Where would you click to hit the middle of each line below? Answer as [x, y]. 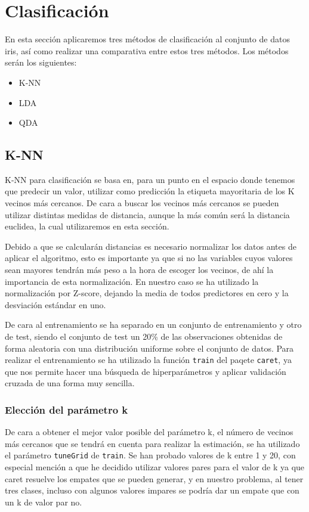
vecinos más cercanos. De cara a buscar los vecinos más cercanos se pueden [142, 203]
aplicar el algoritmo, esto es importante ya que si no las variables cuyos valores [149, 258]
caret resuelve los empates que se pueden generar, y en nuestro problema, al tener [154, 478]
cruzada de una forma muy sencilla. [70, 383]
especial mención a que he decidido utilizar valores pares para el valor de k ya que [155, 467]
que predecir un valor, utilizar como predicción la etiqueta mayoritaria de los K [150, 191]
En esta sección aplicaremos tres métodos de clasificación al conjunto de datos [147, 39]
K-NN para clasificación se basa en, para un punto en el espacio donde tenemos [150, 179]
